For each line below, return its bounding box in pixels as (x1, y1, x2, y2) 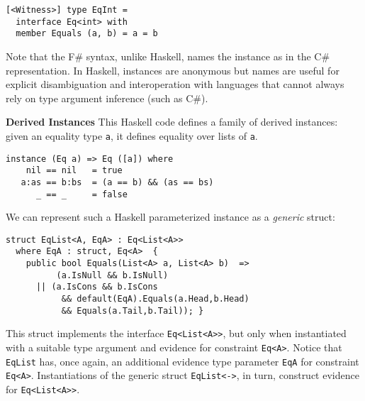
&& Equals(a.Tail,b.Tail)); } (61, 305, 204, 316)
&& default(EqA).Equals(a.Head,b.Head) (61, 294, 249, 304)
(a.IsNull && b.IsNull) (56, 270, 169, 280)
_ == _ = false (35, 189, 128, 199)
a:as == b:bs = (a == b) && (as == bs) (21, 177, 214, 187)
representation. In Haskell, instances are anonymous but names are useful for (6, 62, 339, 77)
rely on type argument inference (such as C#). (6, 90, 208, 105)
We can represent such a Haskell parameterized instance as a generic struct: (6, 209, 335, 224)
